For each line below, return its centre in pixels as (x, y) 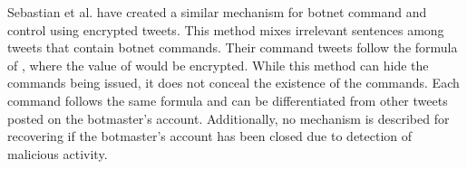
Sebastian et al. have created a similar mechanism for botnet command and (217, 12)
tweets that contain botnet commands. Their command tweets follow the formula (233, 47)
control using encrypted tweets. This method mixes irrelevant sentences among (226, 29)
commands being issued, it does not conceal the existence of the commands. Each (233, 83)
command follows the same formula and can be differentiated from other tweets (228, 100)
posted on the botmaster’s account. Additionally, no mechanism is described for (229, 118)
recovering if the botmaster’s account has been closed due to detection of (210, 136)
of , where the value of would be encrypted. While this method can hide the (218, 65)
